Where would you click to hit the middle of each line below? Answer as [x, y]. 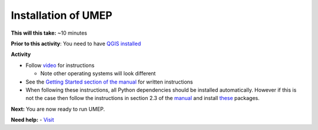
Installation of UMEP [62, 15]
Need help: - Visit [32, 120]
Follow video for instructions [60, 65]
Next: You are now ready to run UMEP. [58, 109]
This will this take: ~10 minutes [49, 33]
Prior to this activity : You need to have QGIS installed [76, 44]
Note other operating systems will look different [98, 74]
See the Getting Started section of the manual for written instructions [109, 82]
